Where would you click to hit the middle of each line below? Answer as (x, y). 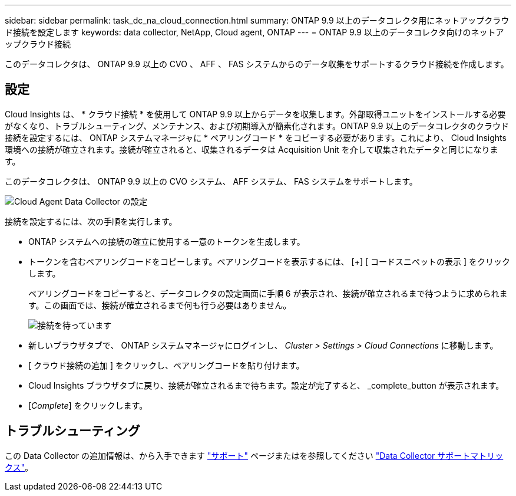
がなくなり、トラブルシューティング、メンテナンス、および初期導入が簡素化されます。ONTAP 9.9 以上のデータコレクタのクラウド (257, 126)
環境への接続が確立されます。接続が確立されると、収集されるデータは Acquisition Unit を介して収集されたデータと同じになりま (252, 149)
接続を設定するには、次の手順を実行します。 (91, 221)
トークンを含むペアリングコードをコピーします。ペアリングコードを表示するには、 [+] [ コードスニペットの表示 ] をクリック (269, 261)
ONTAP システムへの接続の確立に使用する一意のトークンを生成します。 (167, 241)
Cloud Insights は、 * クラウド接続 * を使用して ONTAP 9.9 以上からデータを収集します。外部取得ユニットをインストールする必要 (255, 114)
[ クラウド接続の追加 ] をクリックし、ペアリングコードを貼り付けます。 (166, 365)
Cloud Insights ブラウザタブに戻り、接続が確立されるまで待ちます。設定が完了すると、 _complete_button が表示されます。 (266, 385)
